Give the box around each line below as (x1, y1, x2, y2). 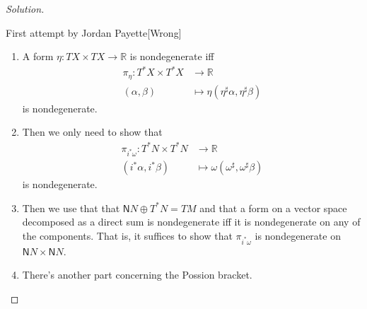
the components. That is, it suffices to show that (22, 228, 233, 243)
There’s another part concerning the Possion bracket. (22, 267, 252, 282)
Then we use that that (22, 200, 120, 215)
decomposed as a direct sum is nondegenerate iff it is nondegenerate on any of (22, 214, 361, 229)
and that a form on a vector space (199, 200, 347, 215)
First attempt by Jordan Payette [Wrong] (6, 25, 182, 40)
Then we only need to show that (22, 124, 163, 139)
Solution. (6, 1, 45, 16)
